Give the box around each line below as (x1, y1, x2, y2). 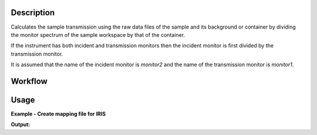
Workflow (11, 76, 48, 86)
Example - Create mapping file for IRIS (11, 110, 106, 117)
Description (11, 8, 55, 18)
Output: (11, 121, 31, 128)
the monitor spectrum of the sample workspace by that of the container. (11, 31, 185, 38)
